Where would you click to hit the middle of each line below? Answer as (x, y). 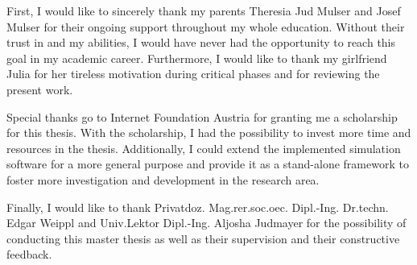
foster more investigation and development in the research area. (163, 179)
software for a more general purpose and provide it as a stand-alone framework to (208, 164)
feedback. (29, 254)
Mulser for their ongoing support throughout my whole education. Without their (206, 26)
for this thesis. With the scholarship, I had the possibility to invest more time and (209, 132)
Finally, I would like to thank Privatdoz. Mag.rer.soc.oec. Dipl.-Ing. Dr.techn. (198, 207)
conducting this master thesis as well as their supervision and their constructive (203, 238)
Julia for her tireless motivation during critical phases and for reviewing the (193, 74)
